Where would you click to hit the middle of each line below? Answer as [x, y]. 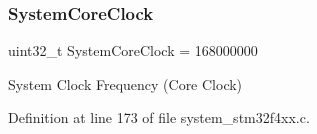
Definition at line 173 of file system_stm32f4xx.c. [159, 117]
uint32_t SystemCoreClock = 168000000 [133, 50]
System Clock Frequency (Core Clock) [125, 83]
